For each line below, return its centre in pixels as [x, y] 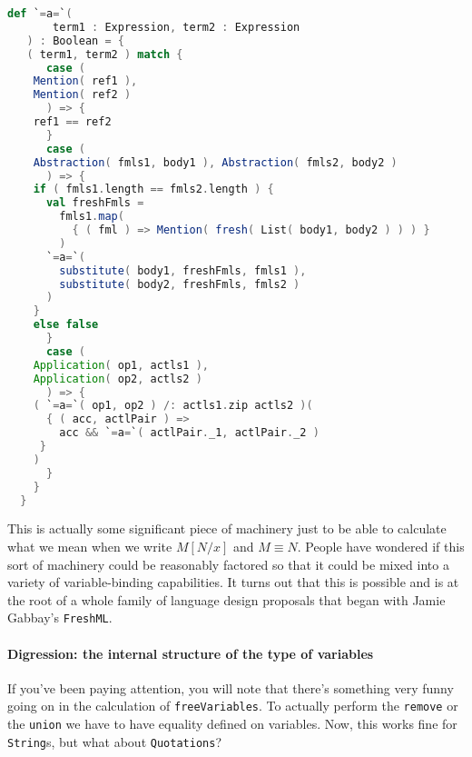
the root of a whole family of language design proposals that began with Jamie [226, 599]
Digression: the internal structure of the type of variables [191, 653]
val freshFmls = [95, 203]
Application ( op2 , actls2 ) [118, 378]
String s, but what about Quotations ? [114, 741]
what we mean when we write [90, 546]
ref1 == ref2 [72, 122]
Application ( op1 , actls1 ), [121, 365]
